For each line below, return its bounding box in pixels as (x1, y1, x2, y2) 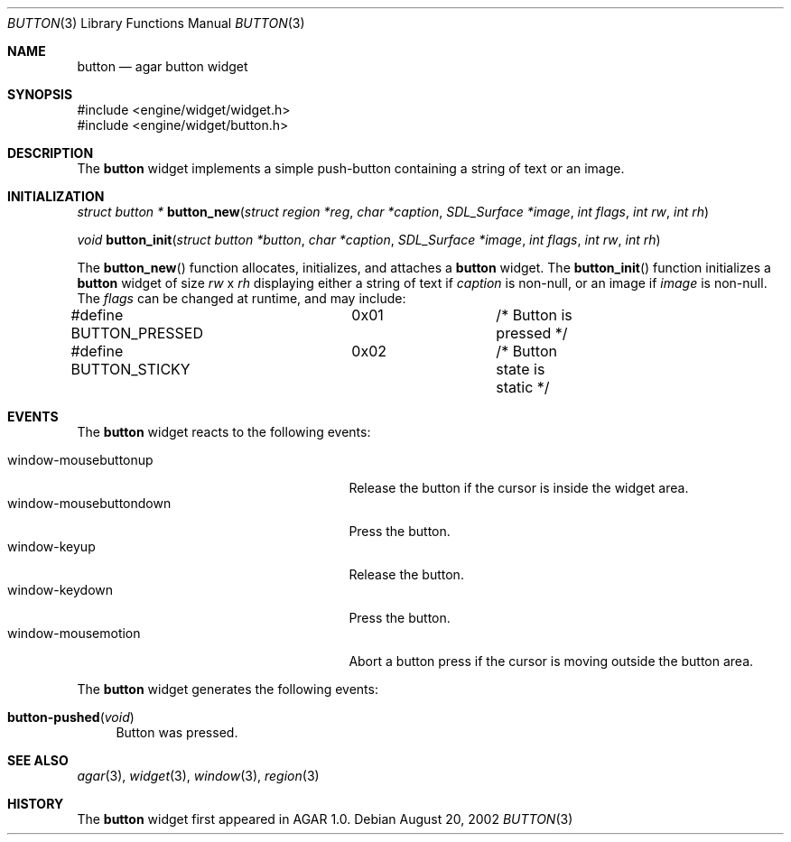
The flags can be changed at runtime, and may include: (77, 291, 406, 306)
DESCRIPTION (7, 145, 94, 161)
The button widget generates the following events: (77, 681, 378, 697)
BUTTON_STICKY (70, 360, 191, 378)
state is (496, 360, 545, 378)
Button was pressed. (116, 725, 238, 740)
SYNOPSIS (7, 87, 73, 102)
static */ (496, 378, 550, 396)
